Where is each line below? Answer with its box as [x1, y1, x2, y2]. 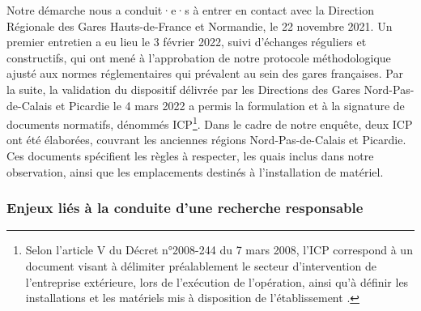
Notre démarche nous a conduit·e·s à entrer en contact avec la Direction [6, 2, 374, 18]
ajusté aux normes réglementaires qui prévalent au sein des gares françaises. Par [6, 65, 403, 82]
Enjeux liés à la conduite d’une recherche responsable [6, 198, 364, 218]
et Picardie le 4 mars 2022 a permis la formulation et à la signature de [55, 96, 405, 113]
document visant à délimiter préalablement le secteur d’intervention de [25, 258, 376, 274]
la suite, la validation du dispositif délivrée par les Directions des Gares [6, 80, 360, 97]
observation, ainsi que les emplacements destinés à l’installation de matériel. [6, 163, 384, 180]
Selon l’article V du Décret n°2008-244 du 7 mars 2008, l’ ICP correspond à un [25, 241, 413, 258]
